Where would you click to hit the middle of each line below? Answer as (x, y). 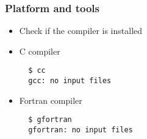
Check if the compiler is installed (81, 31)
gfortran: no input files (81, 130)
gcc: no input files (70, 81)
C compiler (40, 51)
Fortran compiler (51, 100)
